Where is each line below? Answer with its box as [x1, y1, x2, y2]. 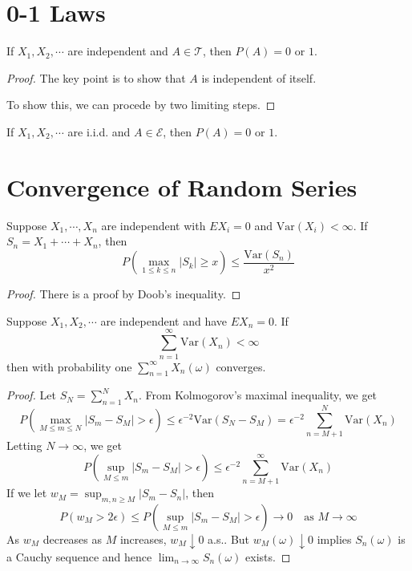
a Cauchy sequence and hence [6, 548, 152, 565]
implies [317, 531, 352, 548]
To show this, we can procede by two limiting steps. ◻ [6, 96, 276, 113]
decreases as [42, 531, 103, 548]
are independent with [101, 217, 206, 233]
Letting [6, 437, 42, 454]
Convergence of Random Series [6, 170, 357, 203]
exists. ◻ [245, 548, 291, 565]
